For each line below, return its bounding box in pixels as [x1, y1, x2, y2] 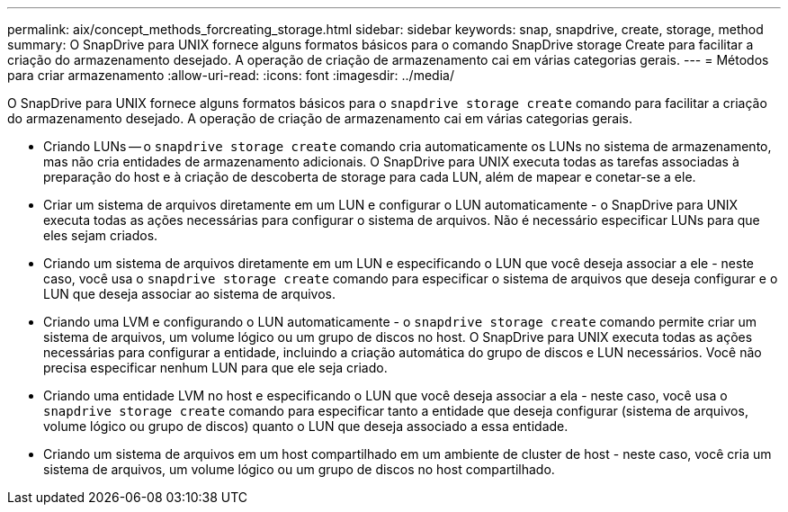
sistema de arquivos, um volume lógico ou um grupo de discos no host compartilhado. [43, 462, 555, 477]
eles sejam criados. [43, 228, 158, 243]
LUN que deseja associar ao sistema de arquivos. [43, 286, 336, 301]
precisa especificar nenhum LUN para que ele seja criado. [43, 360, 388, 375]
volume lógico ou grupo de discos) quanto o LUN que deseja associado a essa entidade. [43, 418, 569, 434]
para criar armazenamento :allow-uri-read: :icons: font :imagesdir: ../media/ [7, 67, 454, 83]
